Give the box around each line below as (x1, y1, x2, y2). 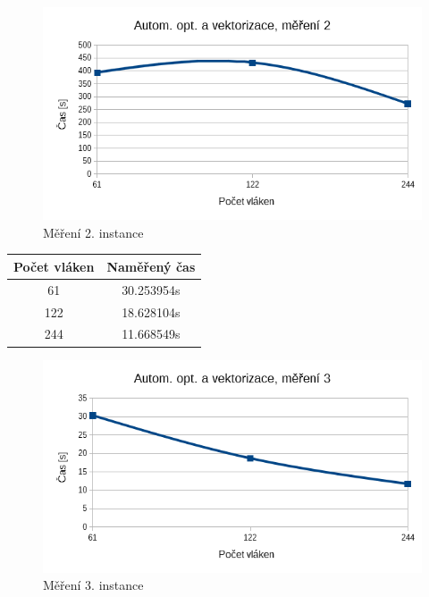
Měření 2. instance (43, 223, 144, 241)
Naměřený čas (106, 256, 196, 275)
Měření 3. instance (43, 576, 144, 594)
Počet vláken (13, 256, 95, 275)
